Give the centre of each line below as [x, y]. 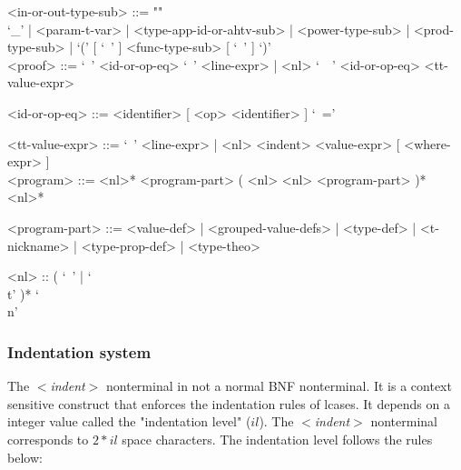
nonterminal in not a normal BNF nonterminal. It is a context [279, 386]
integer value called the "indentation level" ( [129, 421]
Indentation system [79, 351]
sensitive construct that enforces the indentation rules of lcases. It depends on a [229, 403]
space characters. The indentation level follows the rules [277, 439]
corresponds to [48, 439]
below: [25, 457]
